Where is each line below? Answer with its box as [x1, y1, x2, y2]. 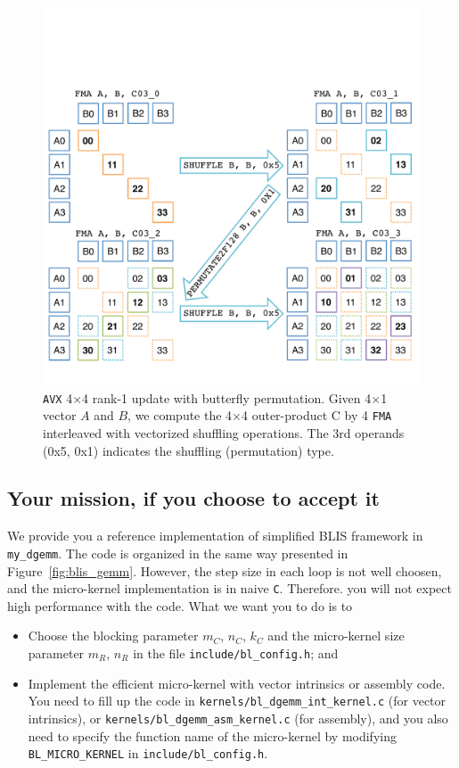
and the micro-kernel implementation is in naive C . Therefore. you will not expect [7, 579, 452, 598]
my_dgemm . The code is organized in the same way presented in [7, 543, 348, 562]
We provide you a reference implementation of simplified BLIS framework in [7, 526, 423, 545]
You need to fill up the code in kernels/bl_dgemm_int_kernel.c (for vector [28, 691, 447, 710]
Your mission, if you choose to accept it [7, 484, 380, 512]
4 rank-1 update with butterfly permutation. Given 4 [82, 388, 372, 407]
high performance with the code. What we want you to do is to [7, 596, 353, 615]
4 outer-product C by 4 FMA [242, 406, 392, 425]
